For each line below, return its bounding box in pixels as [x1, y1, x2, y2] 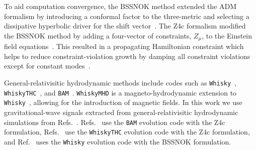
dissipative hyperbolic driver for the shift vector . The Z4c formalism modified [4, 20, 246, 31]
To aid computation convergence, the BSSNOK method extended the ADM [4, 1, 237, 11]
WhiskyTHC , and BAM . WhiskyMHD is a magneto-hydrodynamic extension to [4, 87, 237, 97]
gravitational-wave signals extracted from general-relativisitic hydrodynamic [4, 106, 238, 117]
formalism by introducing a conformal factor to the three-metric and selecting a [4, 10, 249, 21]
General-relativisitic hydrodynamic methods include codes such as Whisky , [4, 77, 237, 88]
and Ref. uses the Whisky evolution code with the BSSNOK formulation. [4, 136, 231, 146]
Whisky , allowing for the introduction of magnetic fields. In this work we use [4, 97, 242, 107]
